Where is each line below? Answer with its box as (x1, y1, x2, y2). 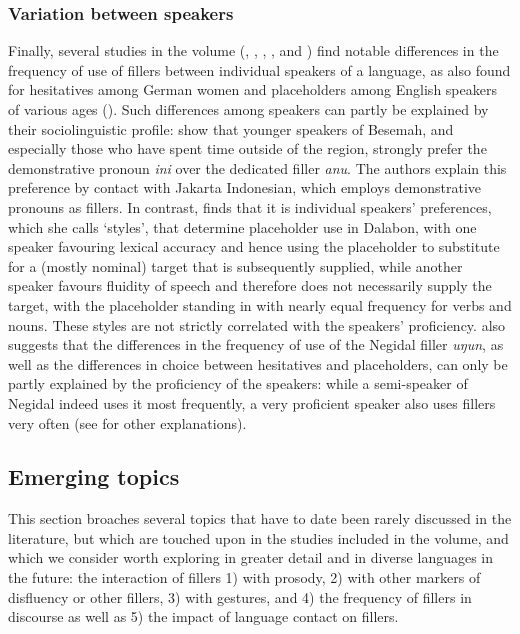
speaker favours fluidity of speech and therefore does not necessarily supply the (8, 275, 492, 296)
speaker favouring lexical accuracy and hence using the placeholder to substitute (8, 236, 500, 257)
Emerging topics (8, 461, 180, 492)
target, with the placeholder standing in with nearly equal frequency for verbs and (8, 294, 512, 315)
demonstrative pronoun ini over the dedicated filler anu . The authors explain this (8, 157, 507, 178)
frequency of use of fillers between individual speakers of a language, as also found (8, 59, 511, 80)
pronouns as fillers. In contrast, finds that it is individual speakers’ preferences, (8, 196, 492, 217)
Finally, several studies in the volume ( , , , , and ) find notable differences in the (8, 40, 499, 61)
